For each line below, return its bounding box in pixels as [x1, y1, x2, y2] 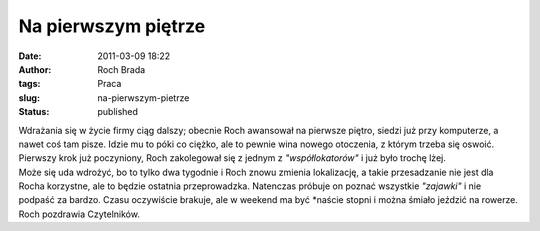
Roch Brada [97, 63, 146, 75]
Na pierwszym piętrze [18, 15, 206, 37]
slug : [18, 91, 40, 104]
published [97, 106, 139, 118]
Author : [18, 63, 52, 75]
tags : [18, 78, 41, 90]
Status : [18, 106, 50, 118]
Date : [18, 50, 42, 62]
